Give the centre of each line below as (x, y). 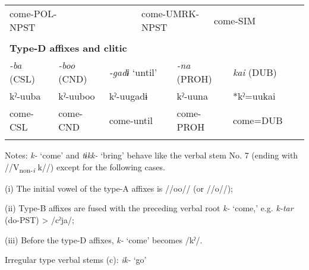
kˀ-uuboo (77, 96)
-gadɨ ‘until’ (133, 72)
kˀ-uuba (25, 96)
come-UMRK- (171, 13)
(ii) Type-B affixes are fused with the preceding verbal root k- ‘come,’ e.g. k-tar (149, 208)
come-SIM (235, 20)
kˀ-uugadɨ (128, 96)
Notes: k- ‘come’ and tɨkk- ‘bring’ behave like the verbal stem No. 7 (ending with (152, 155)
